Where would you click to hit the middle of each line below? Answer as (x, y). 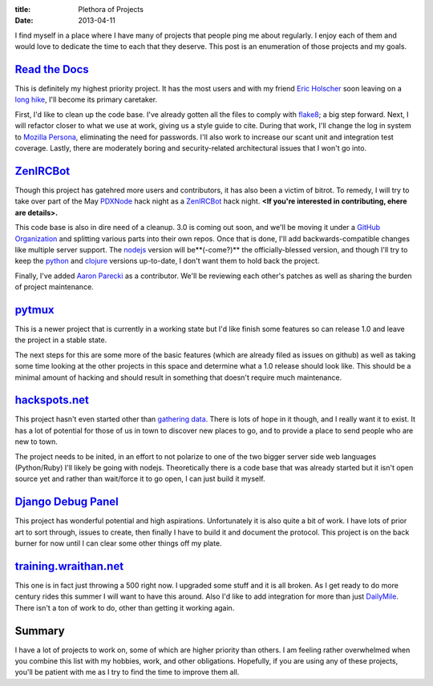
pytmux (34, 310)
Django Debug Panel (67, 502)
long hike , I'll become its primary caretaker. (86, 99)
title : (23, 9)
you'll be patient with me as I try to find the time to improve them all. (127, 672)
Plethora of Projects (111, 9)
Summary (40, 630)
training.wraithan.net (69, 566)
